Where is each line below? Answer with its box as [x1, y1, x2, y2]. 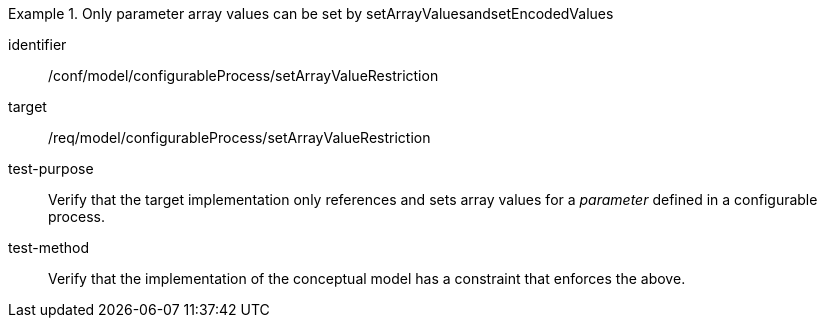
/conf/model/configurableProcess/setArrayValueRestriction [48, 67, 439, 84]
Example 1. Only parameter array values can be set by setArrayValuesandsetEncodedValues [8, 5, 614, 22]
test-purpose [8, 160, 94, 177]
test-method [8, 239, 89, 256]
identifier [8, 36, 67, 53]
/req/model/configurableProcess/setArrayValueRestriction [48, 129, 431, 146]
